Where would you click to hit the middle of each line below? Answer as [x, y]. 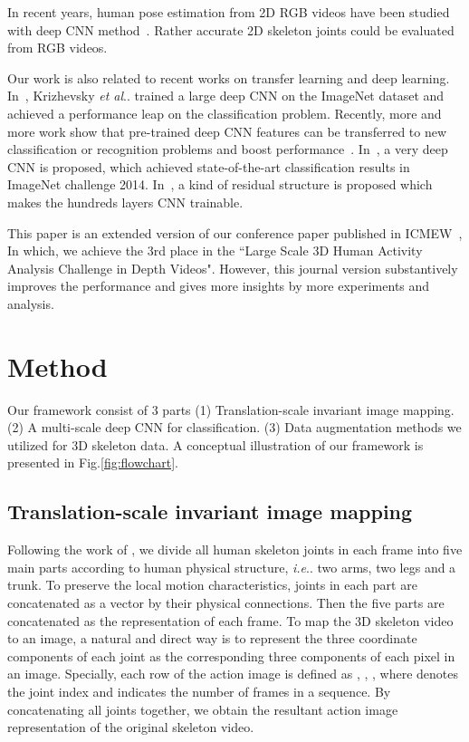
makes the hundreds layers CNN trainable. [125, 202]
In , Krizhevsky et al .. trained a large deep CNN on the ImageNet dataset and [226, 96]
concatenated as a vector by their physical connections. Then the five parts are [226, 602]
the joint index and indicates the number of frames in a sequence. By [199, 691]
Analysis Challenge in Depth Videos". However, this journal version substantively [233, 268]
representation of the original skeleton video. [131, 727]
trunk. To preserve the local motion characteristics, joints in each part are [212, 585]
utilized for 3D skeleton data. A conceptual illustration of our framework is [215, 444]
